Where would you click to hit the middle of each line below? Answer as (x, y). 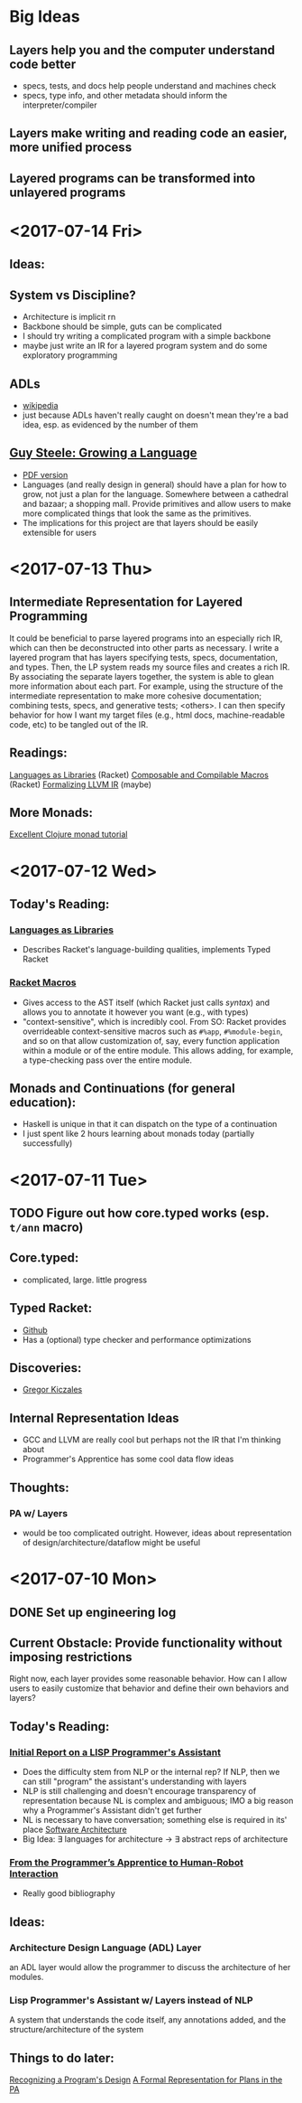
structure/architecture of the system (77, 2030)
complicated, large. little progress (84, 1280)
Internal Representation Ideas (94, 1418)
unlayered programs (68, 192)
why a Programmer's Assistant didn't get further (112, 1810)
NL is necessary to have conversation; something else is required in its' (155, 1820)
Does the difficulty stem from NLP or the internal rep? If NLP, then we (151, 1772)
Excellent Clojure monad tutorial (69, 834)
